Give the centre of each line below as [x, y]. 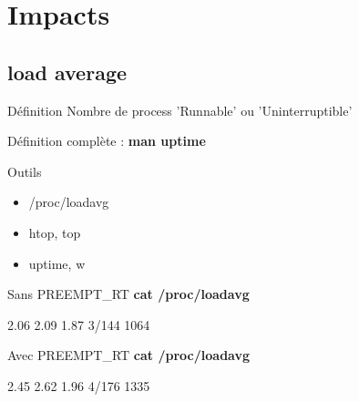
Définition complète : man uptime [107, 141]
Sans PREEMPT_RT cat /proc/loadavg [128, 294]
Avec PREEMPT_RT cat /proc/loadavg [129, 355]
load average [67, 72]
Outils [25, 171]
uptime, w [57, 263]
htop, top [55, 232]
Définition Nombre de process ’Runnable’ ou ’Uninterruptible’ [180, 110]
